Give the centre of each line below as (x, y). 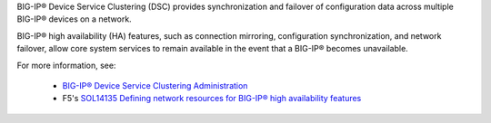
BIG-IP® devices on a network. (74, 19)
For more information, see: (66, 65)
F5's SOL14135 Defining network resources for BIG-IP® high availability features (212, 99)
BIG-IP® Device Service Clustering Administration (155, 85)
